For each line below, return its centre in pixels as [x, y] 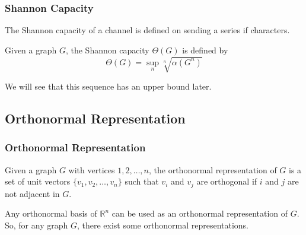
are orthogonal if [227, 181]
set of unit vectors [38, 181]
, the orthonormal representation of [213, 169]
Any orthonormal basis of [51, 213]
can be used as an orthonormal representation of [200, 213]
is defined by [205, 50]
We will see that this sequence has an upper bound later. [108, 86]
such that [142, 181]
